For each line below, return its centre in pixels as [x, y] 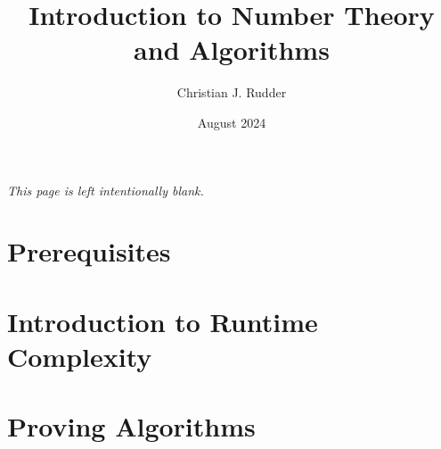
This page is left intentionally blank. [106, 190]
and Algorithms [232, 50]
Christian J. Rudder [232, 92]
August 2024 [232, 122]
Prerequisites [89, 251]
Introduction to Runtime [163, 321]
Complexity [80, 356]
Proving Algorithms [131, 426]
